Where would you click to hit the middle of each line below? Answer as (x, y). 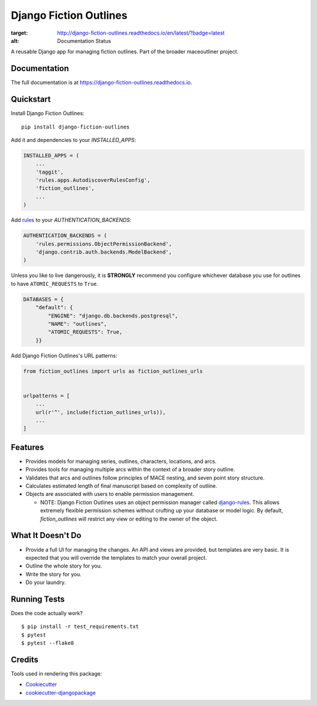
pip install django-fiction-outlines (76, 127)
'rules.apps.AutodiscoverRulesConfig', (93, 180)
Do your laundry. (46, 582)
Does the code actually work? (47, 613)
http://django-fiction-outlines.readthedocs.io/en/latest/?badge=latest (141, 33)
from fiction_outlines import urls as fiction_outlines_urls (113, 371)
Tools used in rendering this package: (56, 674)
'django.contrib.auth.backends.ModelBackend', (104, 252)
